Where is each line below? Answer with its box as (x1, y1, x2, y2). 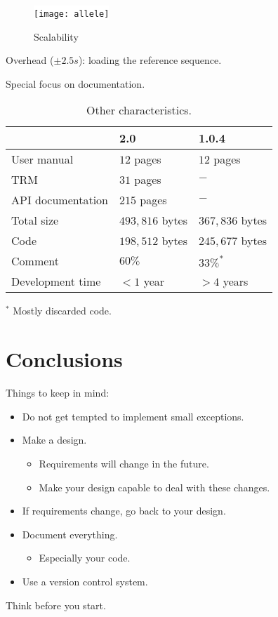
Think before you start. (6, 597, 106, 612)
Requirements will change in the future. (39, 456, 209, 470)
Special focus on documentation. (6, 76, 145, 91)
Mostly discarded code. (13, 303, 112, 318)
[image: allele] (34, 9, 110, 19)
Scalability (34, 29, 79, 44)
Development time (11, 273, 101, 290)
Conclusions (6, 345, 123, 373)
